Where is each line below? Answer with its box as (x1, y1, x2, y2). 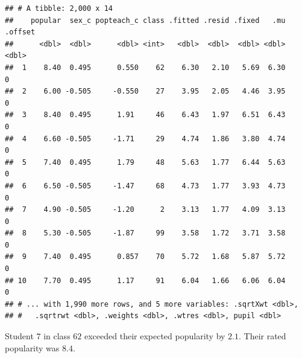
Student (5, 330, 34, 342)
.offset (5, 28, 36, 37)
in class (43, 330, 71, 342)
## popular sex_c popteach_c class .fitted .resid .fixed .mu (5, 16, 286, 25)
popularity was (5, 341, 60, 354)
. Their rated (238, 330, 286, 342)
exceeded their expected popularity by (84, 330, 225, 342)
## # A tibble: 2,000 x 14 (5, 4, 113, 13)
